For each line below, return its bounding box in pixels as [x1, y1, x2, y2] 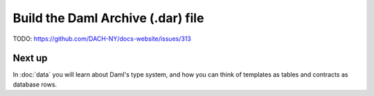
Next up [12, 52, 48, 64]
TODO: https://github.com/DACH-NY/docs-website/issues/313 [12, 35, 192, 43]
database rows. [12, 80, 57, 88]
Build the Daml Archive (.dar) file [12, 10, 204, 26]
